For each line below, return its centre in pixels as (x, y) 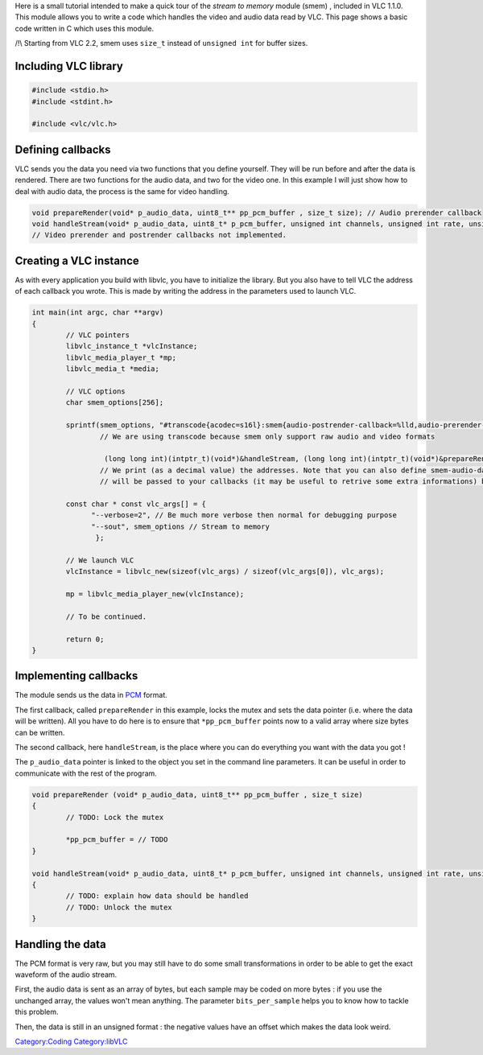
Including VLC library (69, 66)
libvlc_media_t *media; (113, 369)
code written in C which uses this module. (85, 28)
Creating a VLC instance (77, 260)
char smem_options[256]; (115, 403)
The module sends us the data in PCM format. (91, 695)
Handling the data (60, 944)
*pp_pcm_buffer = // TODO (117, 840)
